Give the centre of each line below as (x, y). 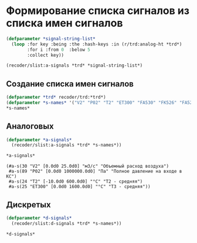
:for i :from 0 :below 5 (59, 50)
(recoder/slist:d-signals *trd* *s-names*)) (67, 223)
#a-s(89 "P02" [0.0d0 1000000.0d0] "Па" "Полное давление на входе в (95, 171)
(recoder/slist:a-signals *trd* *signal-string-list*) (74, 65)
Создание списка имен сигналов (70, 84)
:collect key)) (46, 55)
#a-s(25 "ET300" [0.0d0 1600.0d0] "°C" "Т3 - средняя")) (79, 187)
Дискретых (28, 205)
